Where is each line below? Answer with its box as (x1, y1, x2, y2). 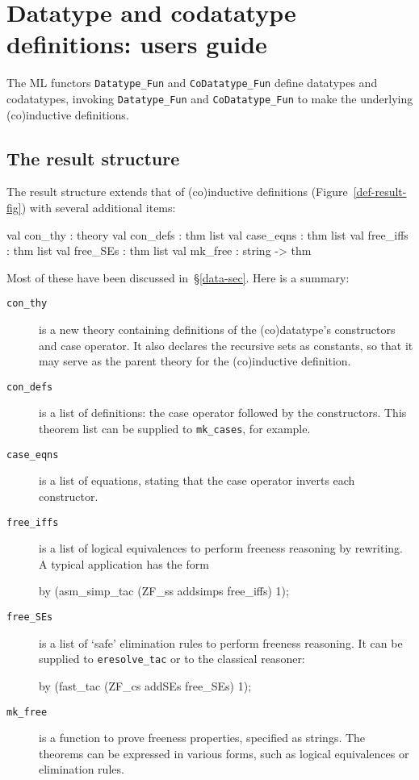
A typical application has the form (39, 555, 209, 572)
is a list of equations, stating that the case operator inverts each (39, 472, 355, 489)
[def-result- (353, 183, 407, 200)
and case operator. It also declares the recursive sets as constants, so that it (39, 336, 413, 353)
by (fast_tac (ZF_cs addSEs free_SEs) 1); (39, 677, 252, 694)
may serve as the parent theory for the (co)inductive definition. (39, 352, 351, 369)
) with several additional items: (21, 199, 176, 216)
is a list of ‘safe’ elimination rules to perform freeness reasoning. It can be (39, 634, 403, 651)
